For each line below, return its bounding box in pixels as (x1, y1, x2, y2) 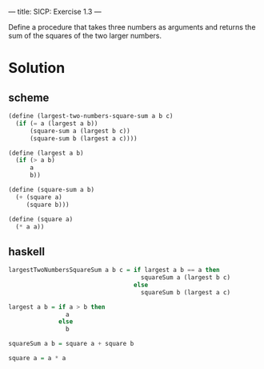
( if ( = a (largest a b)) (15, 120, 98, 128)
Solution (8, 59, 66, 77)
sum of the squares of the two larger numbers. (8, 31, 162, 40)
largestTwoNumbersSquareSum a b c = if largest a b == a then (8, 266, 220, 274)
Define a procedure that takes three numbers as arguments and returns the (8, 22, 256, 31)
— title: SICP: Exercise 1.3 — (8, 7, 102, 16)
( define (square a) (8, 215, 74, 223)
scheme (8, 91, 50, 104)
